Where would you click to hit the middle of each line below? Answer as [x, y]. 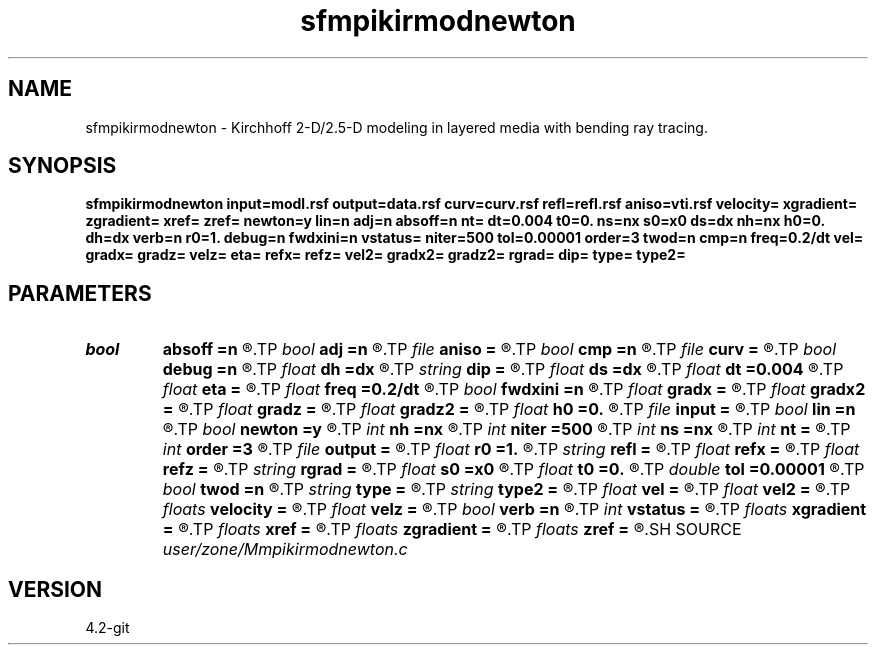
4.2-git [107, 628]
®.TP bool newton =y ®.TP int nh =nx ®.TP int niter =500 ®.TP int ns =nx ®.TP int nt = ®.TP [506, 429]
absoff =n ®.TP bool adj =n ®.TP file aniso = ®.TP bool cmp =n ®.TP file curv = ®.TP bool [499, 349]
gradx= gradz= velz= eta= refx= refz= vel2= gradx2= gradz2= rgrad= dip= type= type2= [385, 255]
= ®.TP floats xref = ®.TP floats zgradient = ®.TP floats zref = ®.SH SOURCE [452, 529]
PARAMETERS [80, 293]
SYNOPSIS [62, 166]
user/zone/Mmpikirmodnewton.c [285, 549]
